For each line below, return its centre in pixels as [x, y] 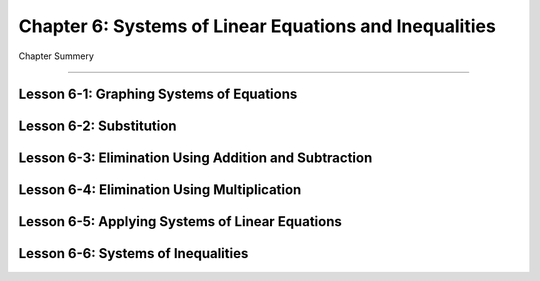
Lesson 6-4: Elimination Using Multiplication [160, 190]
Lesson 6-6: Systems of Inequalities [133, 253]
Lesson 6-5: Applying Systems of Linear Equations [180, 221]
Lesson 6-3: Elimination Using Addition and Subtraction [195, 158]
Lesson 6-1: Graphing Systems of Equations [158, 94]
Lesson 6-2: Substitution [97, 126]
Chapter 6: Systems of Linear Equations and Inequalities [257, 26]
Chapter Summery [56, 56]
